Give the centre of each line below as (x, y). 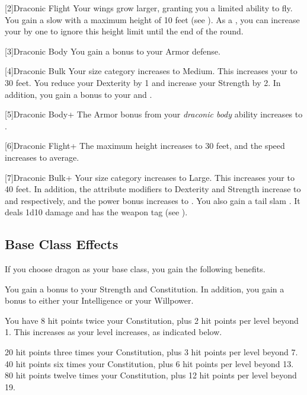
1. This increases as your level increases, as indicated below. (113, 332)
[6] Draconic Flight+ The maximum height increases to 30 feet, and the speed (145, 146)
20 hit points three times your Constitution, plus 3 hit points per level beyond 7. (151, 352)
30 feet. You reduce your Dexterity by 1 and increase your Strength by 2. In (143, 82)
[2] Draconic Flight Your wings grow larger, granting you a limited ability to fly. (149, 8)
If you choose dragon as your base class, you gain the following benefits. (135, 269)
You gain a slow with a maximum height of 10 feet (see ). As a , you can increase (152, 19)
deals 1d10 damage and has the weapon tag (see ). (96, 212)
